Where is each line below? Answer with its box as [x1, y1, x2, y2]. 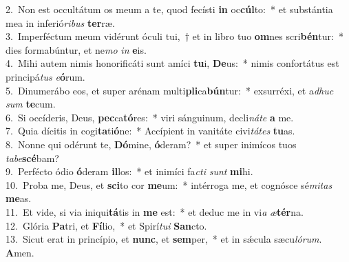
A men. [6, 245, 34, 259]
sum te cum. [6, 97, 56, 111]
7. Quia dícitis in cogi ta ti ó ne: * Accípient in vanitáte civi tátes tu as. [6, 123, 295, 138]
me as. [6, 191, 32, 205]
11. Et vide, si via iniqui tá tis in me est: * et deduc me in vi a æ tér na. [6, 204, 304, 219]
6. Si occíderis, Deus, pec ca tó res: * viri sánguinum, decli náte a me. [6, 110, 294, 124]
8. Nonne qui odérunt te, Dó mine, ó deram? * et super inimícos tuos [6, 137, 297, 151]
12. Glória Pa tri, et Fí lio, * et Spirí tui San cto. [6, 218, 207, 232]
